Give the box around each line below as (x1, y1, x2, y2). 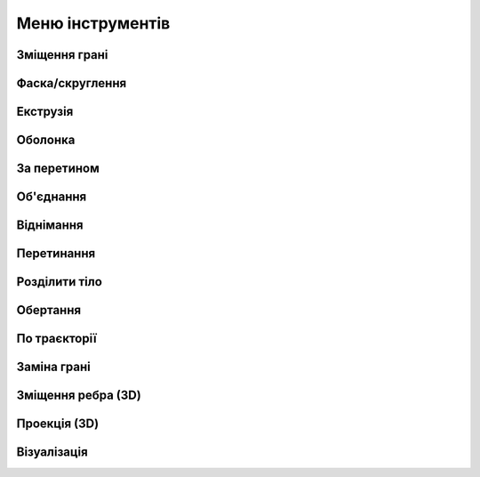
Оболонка (16, 133, 76, 148)
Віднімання (16, 218, 84, 233)
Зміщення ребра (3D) (16, 388, 141, 403)
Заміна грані (16, 360, 91, 375)
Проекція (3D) (16, 416, 100, 432)
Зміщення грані (16, 47, 108, 62)
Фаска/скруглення (16, 76, 127, 91)
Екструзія (16, 104, 74, 119)
